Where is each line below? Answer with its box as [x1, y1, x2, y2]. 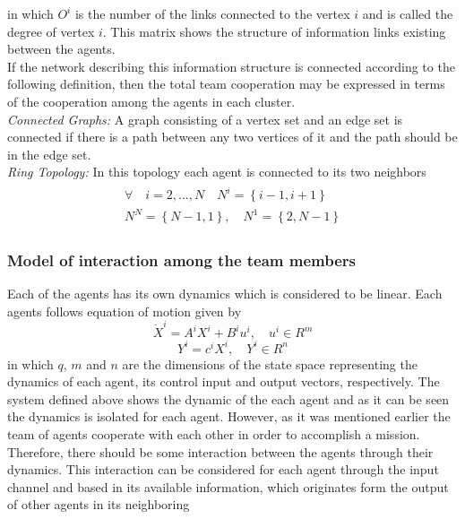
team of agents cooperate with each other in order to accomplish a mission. [7, 425, 420, 444]
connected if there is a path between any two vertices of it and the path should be [7, 127, 458, 146]
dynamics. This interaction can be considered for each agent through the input [7, 460, 439, 479]
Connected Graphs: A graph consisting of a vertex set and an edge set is [7, 109, 403, 128]
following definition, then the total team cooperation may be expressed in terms [7, 74, 445, 93]
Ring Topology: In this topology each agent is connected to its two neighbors [7, 162, 426, 181]
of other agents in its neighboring [7, 495, 190, 514]
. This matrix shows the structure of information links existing [102, 22, 446, 40]
